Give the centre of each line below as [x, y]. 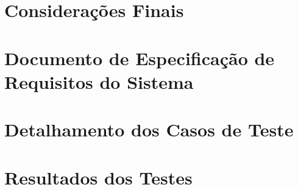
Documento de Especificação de [140, 58]
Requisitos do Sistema [99, 81]
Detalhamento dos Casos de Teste [149, 129]
